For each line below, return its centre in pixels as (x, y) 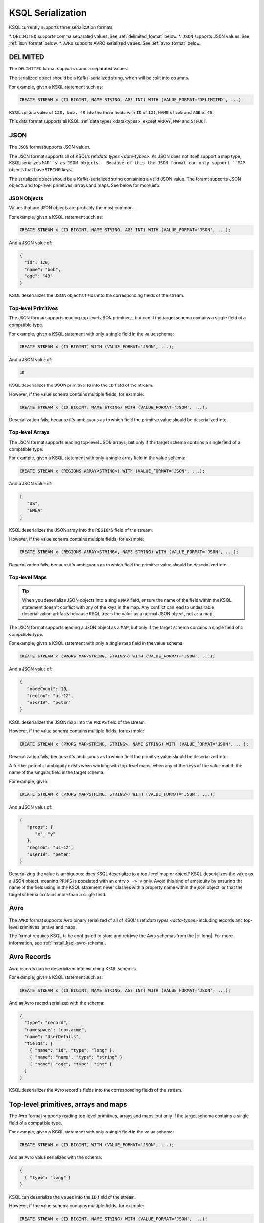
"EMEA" (35, 510)
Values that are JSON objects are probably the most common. (71, 208)
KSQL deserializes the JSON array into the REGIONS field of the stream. (81, 530)
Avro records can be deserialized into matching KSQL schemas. (73, 968)
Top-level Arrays (29, 432)
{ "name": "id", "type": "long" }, (72, 1050)
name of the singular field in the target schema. (57, 772)
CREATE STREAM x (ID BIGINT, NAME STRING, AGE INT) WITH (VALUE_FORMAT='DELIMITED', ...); (132, 100)
